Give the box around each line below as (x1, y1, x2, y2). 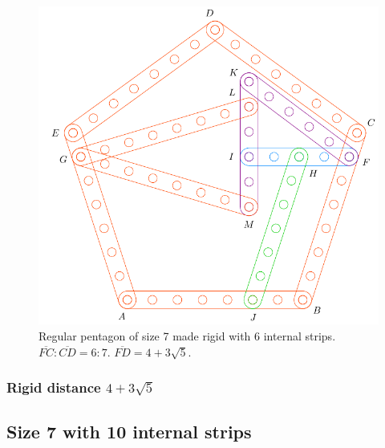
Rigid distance (6, 377, 101, 397)
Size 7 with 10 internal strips (6, 419, 252, 444)
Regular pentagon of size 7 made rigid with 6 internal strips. (38, 327, 336, 344)
